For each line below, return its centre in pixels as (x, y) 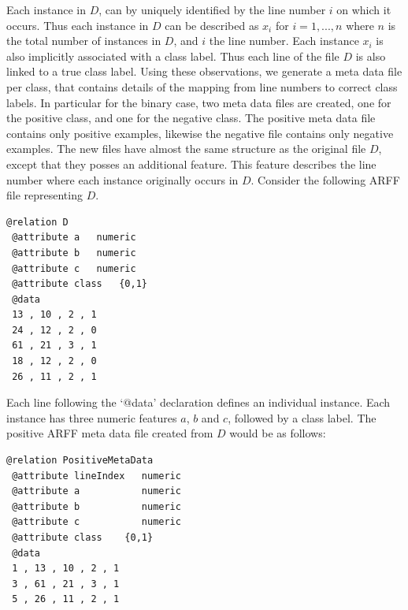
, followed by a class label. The (302, 417)
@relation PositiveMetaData (80, 461)
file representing (45, 195)
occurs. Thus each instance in (78, 25)
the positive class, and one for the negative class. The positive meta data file (191, 118)
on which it (364, 9)
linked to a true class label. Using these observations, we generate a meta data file (204, 71)
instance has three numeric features (92, 417)
